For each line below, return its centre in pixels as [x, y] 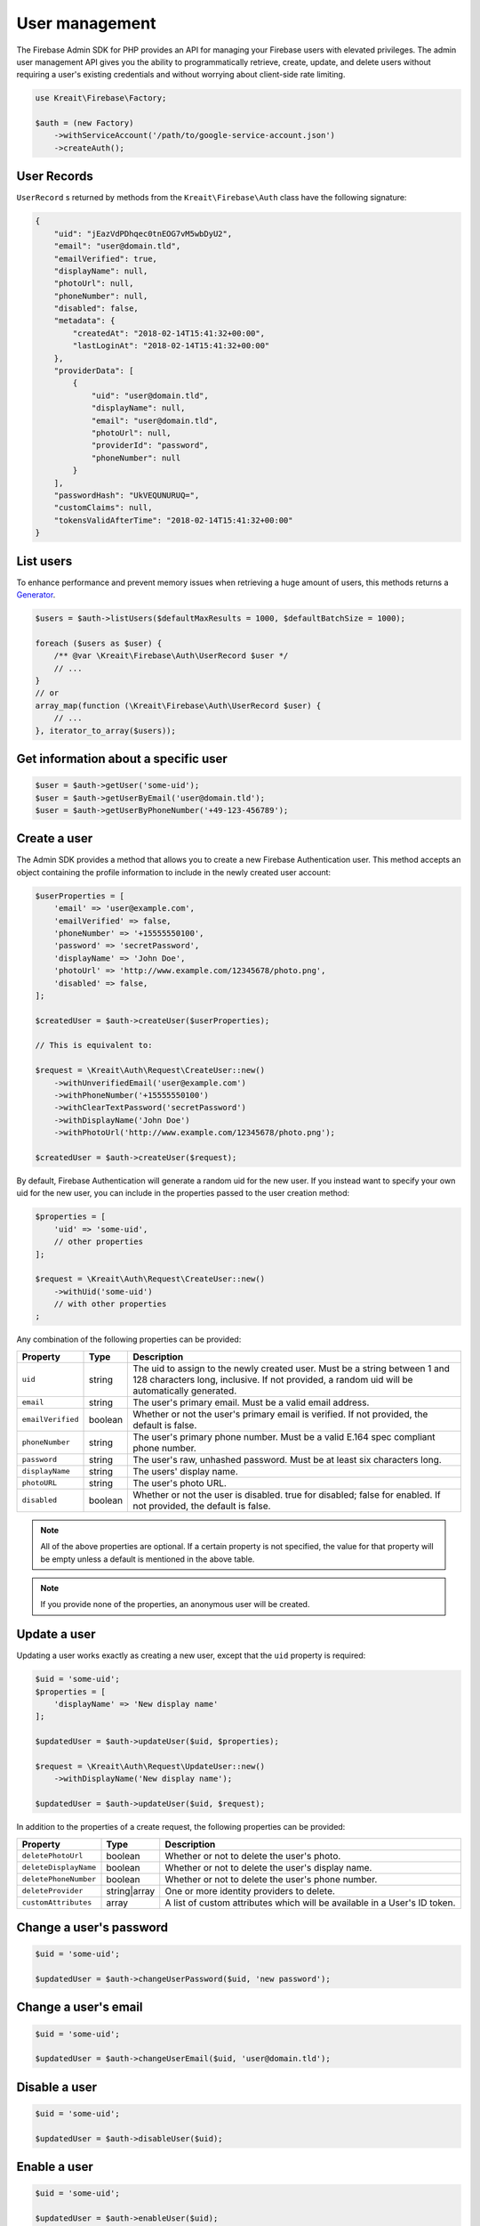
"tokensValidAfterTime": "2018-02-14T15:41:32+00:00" [173, 520]
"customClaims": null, [103, 508]
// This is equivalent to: [94, 1045]
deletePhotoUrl [52, 1856]
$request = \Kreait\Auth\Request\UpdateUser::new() [150, 1767]
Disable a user [57, 2087]
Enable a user [55, 2167]
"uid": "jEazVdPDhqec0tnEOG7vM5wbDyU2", [143, 233]
